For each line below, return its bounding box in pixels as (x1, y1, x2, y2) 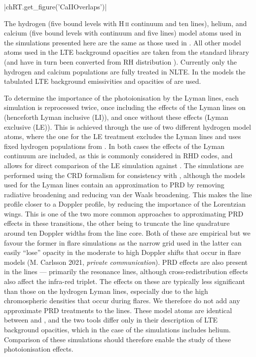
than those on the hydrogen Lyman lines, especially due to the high (4, 286, 208, 296)
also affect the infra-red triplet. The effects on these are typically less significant (4, 276, 245, 286)
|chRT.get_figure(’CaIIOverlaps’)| (4, 1, 107, 11)
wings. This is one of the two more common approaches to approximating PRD (4, 208, 244, 218)
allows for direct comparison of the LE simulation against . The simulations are (4, 160, 244, 170)
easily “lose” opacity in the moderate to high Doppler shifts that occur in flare (4, 247, 241, 257)
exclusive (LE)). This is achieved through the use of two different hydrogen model (4, 121, 251, 132)
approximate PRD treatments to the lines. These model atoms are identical (4, 305, 232, 315)
